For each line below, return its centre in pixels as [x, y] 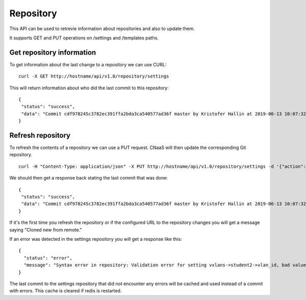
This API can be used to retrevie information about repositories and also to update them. [102, 29]
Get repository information [53, 52]
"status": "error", [48, 258]
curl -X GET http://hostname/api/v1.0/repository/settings [94, 76]
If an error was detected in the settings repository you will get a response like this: [96, 239]
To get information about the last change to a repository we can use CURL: [88, 64]
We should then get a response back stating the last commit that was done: [89, 178]
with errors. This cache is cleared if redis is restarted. [66, 291]
